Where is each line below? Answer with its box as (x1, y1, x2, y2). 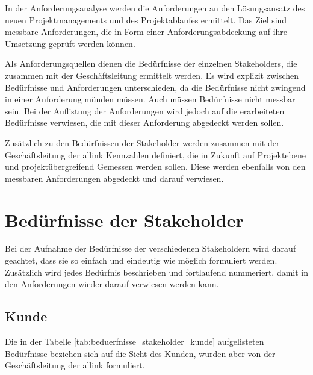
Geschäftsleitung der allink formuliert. (5, 359, 145, 371)
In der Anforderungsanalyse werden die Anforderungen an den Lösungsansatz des (5, 2, 305, 14)
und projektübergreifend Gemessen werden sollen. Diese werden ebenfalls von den (5, 160, 306, 173)
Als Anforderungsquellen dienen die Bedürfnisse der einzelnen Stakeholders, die (5, 57, 297, 70)
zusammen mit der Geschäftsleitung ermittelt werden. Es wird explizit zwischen (5, 69, 299, 81)
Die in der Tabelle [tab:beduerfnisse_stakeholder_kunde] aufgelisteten (5, 335, 264, 348)
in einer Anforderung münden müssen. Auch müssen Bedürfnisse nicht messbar (5, 93, 296, 105)
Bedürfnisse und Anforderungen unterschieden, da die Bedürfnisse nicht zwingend (5, 81, 306, 93)
